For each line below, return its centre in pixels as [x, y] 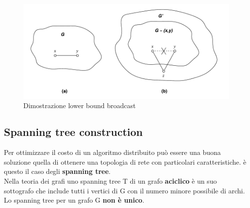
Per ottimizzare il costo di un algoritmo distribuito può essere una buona [112, 152]
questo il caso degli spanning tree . [57, 171]
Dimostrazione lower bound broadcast [80, 105]
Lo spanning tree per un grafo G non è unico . [74, 200]
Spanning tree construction [73, 132]
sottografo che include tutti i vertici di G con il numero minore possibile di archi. [125, 190]
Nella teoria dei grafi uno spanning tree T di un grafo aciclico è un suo [110, 180]
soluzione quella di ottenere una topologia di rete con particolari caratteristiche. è [125, 161]
